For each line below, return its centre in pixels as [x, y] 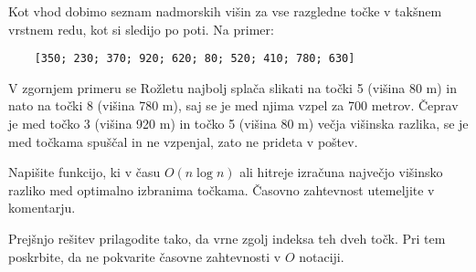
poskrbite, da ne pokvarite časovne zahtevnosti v [145, 256]
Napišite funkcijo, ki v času [85, 172]
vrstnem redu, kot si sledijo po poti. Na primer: [141, 29]
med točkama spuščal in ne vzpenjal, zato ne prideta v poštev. [183, 141]
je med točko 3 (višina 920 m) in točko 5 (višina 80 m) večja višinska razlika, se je [238, 124]
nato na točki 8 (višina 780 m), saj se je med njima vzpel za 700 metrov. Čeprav [233, 105]
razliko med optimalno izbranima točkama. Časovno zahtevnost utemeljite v [222, 189]
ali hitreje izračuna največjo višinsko [341, 172]
